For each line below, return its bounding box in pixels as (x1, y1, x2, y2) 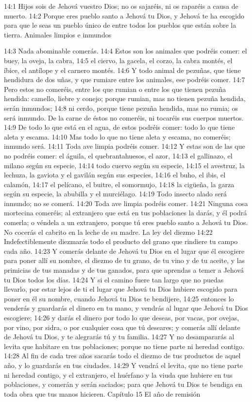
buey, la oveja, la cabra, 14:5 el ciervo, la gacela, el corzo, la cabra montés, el (4, 55, 233, 65)
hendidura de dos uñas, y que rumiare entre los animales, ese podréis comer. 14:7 (4, 74, 245, 85)
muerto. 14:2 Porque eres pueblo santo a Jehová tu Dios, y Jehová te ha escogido (4, 10, 245, 20)
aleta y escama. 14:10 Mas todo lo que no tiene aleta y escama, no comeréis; (4, 131, 231, 141)
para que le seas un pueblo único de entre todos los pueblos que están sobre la (4, 20, 236, 30)
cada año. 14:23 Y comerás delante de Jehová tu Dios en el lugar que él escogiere (4, 245, 245, 256)
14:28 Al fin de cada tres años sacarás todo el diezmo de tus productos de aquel (4, 350, 241, 361)
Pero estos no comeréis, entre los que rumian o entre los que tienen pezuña (4, 84, 226, 94)
